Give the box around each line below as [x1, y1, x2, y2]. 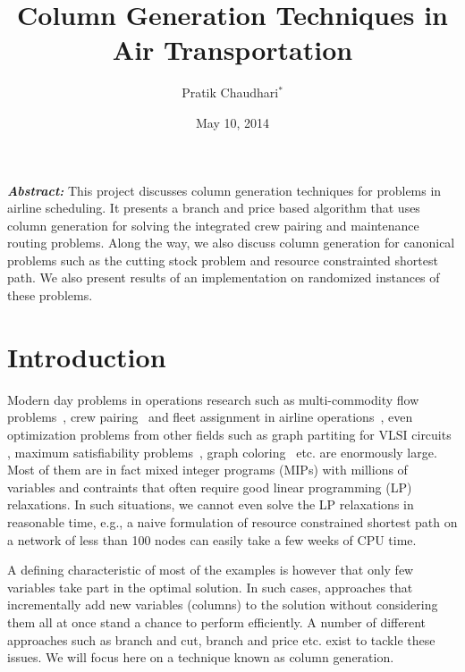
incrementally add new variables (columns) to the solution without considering [7, 595, 438, 614]
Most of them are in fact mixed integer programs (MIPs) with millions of [7, 460, 408, 479]
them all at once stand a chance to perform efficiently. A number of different [7, 612, 427, 631]
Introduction [7, 338, 166, 374]
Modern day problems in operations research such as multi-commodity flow [7, 390, 419, 408]
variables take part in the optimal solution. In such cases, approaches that [7, 577, 413, 596]
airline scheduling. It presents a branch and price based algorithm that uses [7, 198, 420, 217]
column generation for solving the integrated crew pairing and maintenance [7, 215, 419, 234]
